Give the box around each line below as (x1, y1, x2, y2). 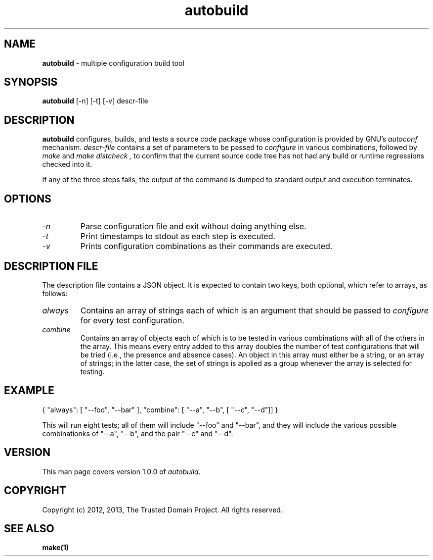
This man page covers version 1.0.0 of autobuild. (42, 467, 201, 476)
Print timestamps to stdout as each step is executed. (80, 231, 276, 242)
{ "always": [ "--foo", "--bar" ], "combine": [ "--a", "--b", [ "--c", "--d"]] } (42, 405, 278, 414)
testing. (80, 367, 105, 376)
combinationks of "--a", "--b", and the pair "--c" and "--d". (42, 429, 233, 438)
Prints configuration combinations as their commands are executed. (80, 241, 333, 252)
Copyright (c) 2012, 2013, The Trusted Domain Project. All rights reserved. (42, 505, 283, 514)
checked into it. (42, 160, 92, 169)
